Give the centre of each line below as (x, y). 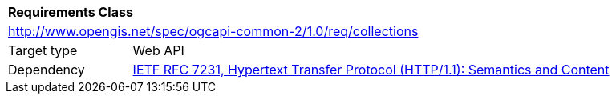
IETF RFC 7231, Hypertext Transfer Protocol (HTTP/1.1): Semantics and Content (371, 70)
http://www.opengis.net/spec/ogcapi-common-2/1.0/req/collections (213, 31)
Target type (43, 50)
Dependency (47, 70)
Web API (158, 50)
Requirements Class (71, 12)
